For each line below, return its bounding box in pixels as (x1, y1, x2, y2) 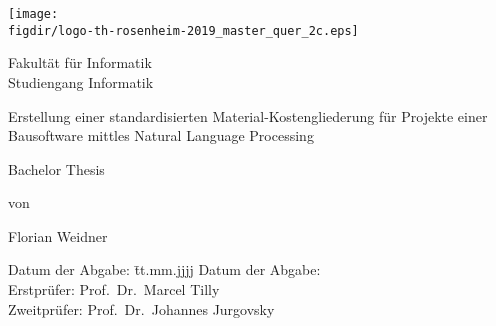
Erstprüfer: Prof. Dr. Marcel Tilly (8, 279, 220, 300)
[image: (8, 7, 59, 21)
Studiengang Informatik (8, 71, 154, 92)
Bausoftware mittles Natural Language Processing (8, 125, 314, 146)
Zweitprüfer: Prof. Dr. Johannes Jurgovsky (8, 298, 275, 319)
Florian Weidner (8, 225, 108, 246)
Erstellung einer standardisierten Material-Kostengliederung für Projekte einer (8, 105, 488, 126)
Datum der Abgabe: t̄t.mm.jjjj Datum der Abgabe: (8, 259, 321, 280)
